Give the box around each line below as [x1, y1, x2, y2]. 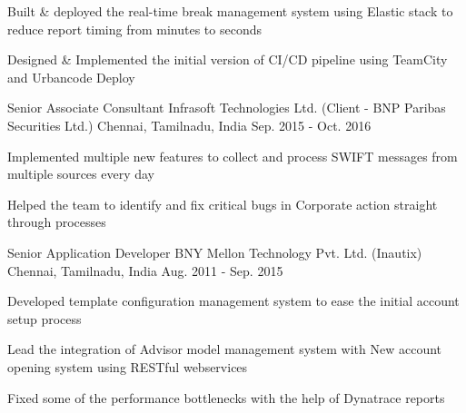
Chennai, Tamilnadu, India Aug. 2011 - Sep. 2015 [7, 261, 283, 280]
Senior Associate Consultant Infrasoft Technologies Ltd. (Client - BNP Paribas [7, 98, 446, 117]
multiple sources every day [7, 164, 154, 183]
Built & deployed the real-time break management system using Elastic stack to [7, 2, 453, 20]
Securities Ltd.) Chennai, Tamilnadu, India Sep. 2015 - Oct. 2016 [7, 115, 372, 134]
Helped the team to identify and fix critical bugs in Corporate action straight [7, 194, 438, 213]
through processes [7, 212, 106, 231]
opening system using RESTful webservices [7, 357, 248, 376]
